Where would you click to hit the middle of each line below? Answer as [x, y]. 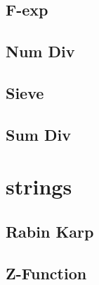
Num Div [40, 51]
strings [39, 186]
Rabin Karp [50, 231]
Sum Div [38, 134]
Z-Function [46, 273]
